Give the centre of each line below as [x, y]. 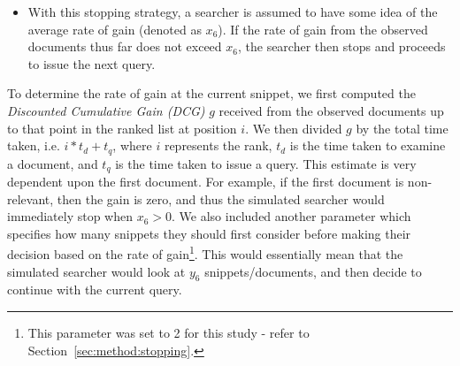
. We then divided [294, 128]
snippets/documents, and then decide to [313, 271]
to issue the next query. [92, 63]
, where [132, 145]
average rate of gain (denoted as [115, 29]
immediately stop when [70, 216]
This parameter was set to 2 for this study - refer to [169, 333]
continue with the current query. [95, 290]
